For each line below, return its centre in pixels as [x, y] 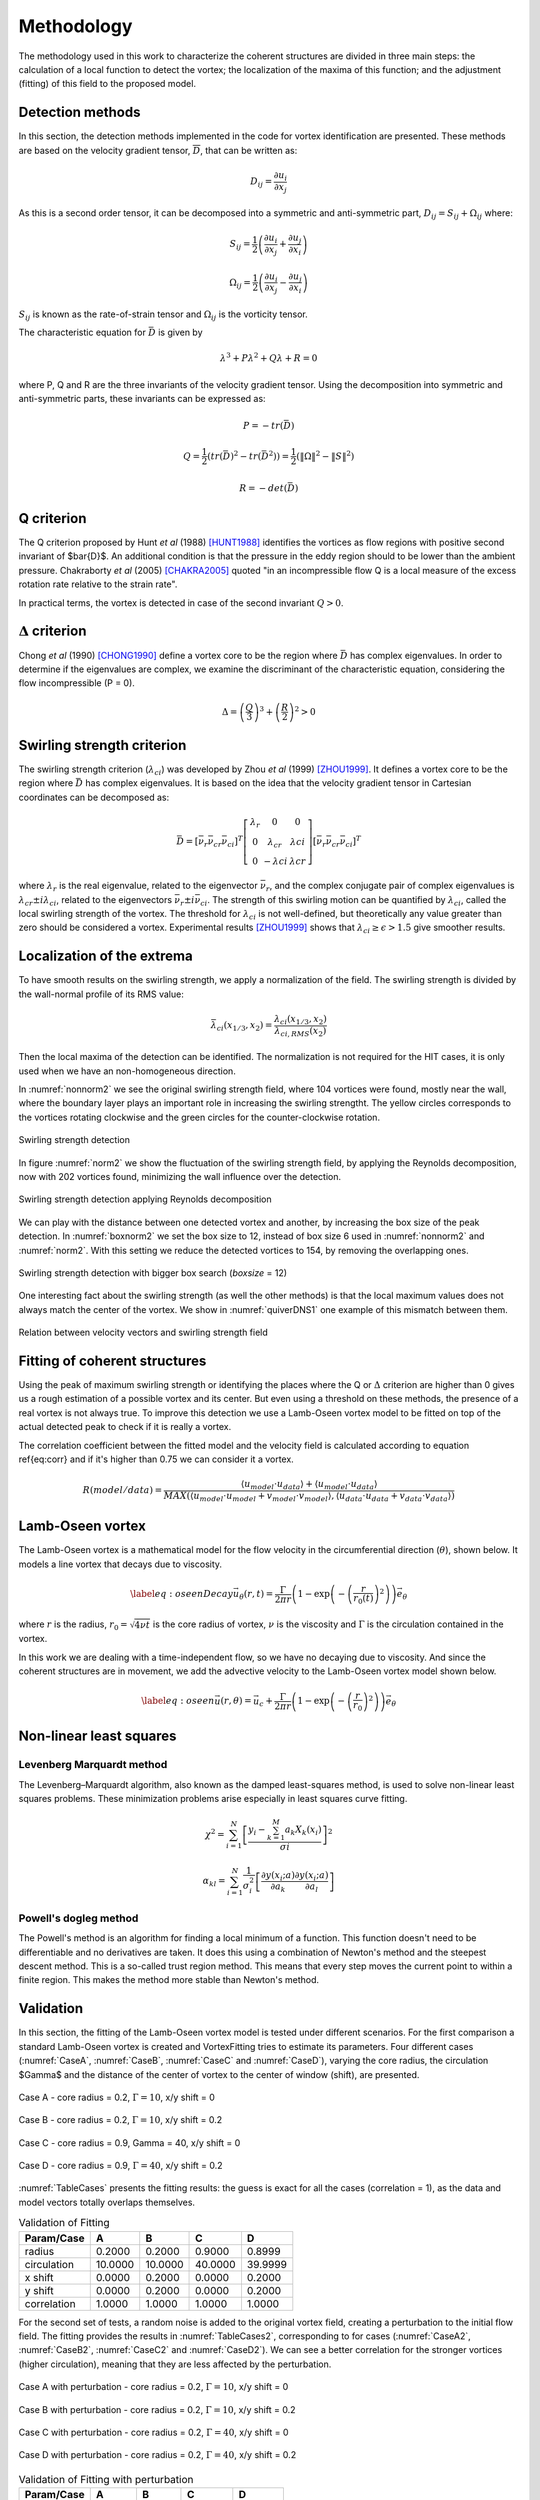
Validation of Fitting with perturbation [106, 2479]
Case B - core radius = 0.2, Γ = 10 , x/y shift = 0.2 [120, 2120]
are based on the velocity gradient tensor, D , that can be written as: [158, 150]
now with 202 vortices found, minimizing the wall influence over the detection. [180, 1176]
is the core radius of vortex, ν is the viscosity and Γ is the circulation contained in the [328, 1624]
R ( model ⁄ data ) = [122, 1490]
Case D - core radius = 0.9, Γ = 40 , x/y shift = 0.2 [120, 2166]
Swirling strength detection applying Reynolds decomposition [145, 1199]
